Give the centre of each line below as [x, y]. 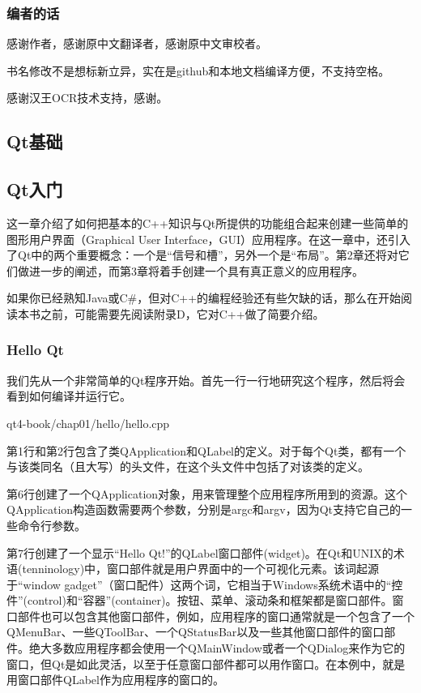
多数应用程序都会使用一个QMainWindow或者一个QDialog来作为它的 [228, 648]
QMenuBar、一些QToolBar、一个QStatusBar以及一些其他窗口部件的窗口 [196, 632]
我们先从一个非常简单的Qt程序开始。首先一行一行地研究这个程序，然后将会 [206, 380]
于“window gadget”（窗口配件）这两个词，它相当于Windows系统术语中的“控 [205, 584]
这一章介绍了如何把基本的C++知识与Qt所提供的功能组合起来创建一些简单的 [208, 222]
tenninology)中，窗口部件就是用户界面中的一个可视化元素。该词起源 [201, 569]
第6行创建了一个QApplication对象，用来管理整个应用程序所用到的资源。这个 [207, 493]
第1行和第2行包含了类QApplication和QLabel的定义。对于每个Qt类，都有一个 [206, 450]
